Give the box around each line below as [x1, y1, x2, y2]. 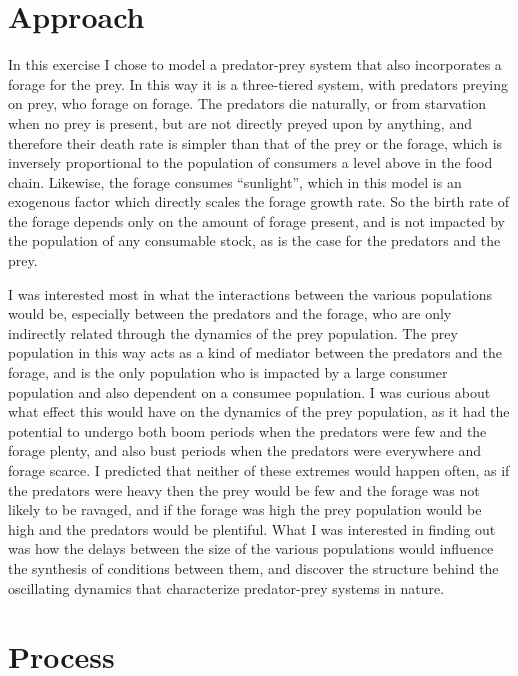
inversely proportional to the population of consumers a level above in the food [8, 152, 493, 173]
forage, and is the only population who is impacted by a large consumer [8, 362, 448, 383]
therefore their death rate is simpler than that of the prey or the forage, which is [8, 132, 503, 153]
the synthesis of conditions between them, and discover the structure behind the [8, 557, 499, 578]
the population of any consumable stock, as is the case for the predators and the [8, 230, 501, 251]
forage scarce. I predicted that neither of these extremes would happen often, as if [8, 460, 510, 480]
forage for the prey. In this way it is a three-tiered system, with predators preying [8, 73, 509, 94]
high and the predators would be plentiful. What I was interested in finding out [8, 518, 496, 539]
